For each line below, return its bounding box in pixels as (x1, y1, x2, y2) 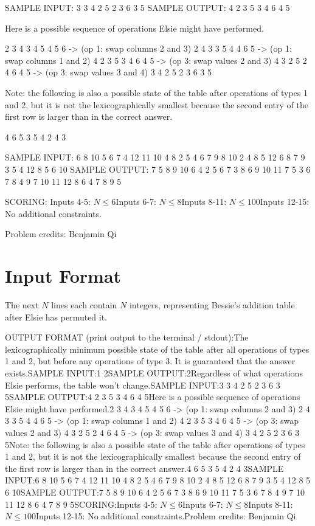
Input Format (5, 263, 122, 288)
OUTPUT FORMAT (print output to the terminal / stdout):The (5, 331, 249, 344)
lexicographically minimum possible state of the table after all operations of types (5, 342, 310, 355)
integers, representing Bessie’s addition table (129, 299, 295, 311)
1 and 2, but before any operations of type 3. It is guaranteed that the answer (5, 355, 296, 367)
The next (5, 299, 39, 311)
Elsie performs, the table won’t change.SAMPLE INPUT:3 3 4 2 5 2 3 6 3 (5, 378, 280, 391)
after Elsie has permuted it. (5, 310, 108, 323)
